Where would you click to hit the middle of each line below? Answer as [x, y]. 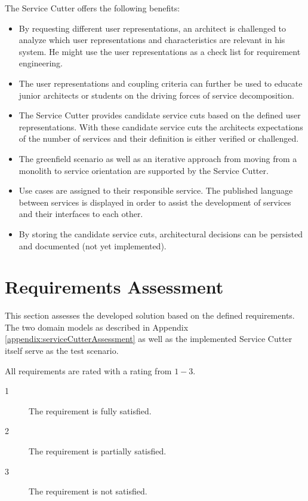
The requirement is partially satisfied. [98, 450]
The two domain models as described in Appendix [97, 327]
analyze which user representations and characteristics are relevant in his [152, 40]
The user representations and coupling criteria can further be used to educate [161, 83]
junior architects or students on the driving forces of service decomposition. [156, 95]
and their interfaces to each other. [81, 214]
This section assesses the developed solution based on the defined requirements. [150, 315]
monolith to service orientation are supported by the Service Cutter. [144, 170]
